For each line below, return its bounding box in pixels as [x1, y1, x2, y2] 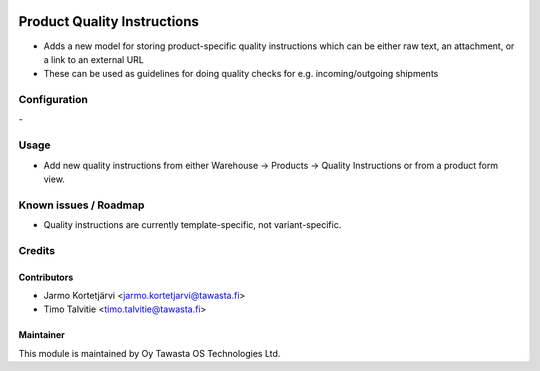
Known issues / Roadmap [18, 198, 145, 212]
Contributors [18, 271, 74, 283]
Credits [18, 243, 55, 257]
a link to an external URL [43, 53, 144, 65]
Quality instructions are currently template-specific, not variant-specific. [43, 219, 342, 231]
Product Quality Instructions [18, 13, 200, 30]
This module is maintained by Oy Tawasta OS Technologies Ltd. [18, 347, 281, 359]
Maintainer [18, 329, 65, 341]
